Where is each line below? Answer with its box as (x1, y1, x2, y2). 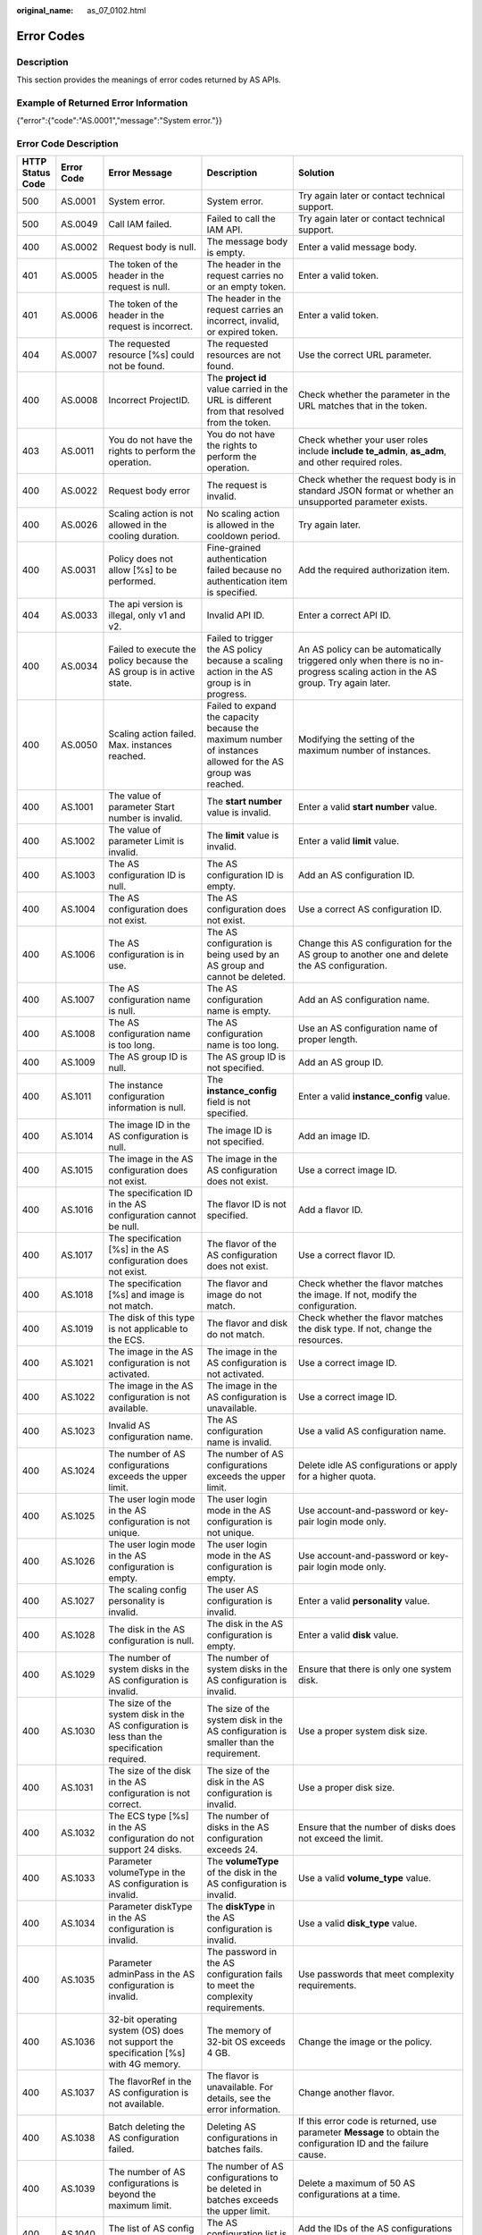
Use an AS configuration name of (297, 1022, 438, 1034)
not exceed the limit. (297, 1833, 384, 1845)
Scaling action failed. (108, 728, 196, 740)
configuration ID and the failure (297, 2138, 429, 2150)
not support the (108, 2036, 174, 2048)
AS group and (206, 959, 265, 972)
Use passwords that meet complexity (297, 1968, 454, 1980)
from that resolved (206, 405, 285, 417)
